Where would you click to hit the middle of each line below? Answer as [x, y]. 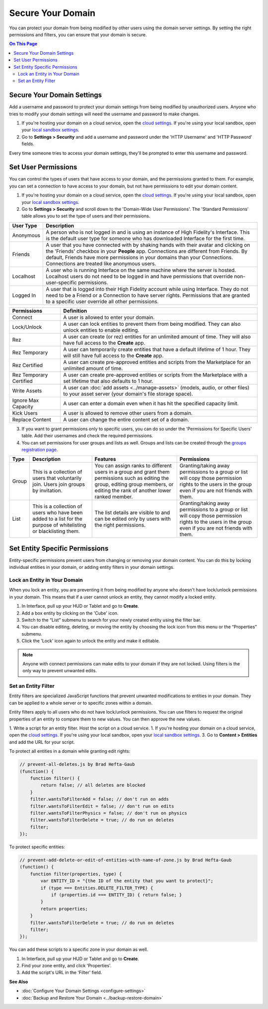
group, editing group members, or [134, 484]
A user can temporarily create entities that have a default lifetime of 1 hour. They [157, 349]
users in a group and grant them [132, 472]
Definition [75, 311]
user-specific [61, 282]
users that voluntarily [57, 478]
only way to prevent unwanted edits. [60, 671]
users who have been [58, 513]
